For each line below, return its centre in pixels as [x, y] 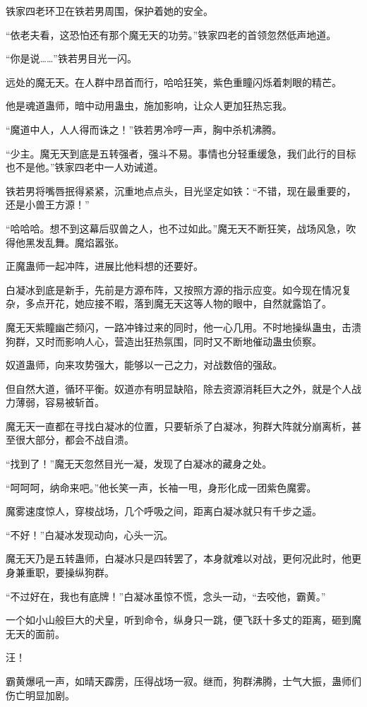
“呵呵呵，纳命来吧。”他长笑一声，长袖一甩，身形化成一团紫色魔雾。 [161, 487]
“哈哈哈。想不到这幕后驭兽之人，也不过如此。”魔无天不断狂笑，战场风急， [176, 228]
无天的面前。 [35, 633]
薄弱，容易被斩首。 [60, 402]
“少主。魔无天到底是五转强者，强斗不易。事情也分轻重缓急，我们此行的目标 [181, 153]
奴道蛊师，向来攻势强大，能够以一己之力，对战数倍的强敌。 [144, 365]
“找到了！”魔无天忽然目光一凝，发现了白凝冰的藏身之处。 [139, 464]
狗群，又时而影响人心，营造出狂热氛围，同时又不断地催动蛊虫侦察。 [164, 341]
